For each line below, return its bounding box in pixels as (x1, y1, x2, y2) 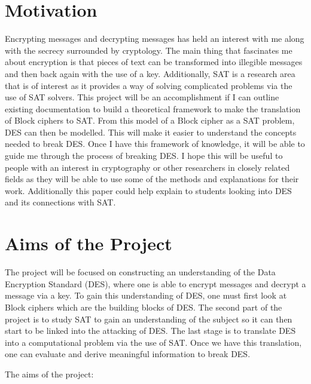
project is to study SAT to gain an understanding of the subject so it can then (5, 312, 292, 325)
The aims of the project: (5, 367, 94, 380)
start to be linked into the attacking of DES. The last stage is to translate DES (5, 324, 296, 337)
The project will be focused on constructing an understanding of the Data (5, 266, 276, 278)
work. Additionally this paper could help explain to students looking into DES (5, 184, 292, 196)
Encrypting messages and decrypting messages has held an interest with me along (5, 32, 304, 45)
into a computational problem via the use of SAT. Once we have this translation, (5, 336, 302, 348)
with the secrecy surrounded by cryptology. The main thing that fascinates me (5, 44, 292, 56)
